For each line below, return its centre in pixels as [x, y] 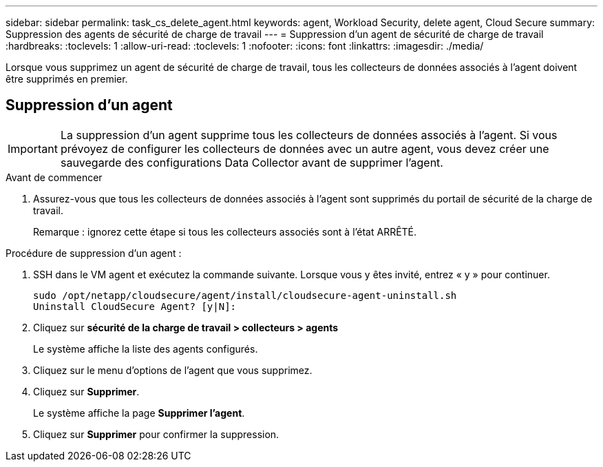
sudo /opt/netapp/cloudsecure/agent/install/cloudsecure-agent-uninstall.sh [245, 295]
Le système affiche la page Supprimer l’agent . [139, 413]
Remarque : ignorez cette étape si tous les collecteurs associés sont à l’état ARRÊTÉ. [225, 231]
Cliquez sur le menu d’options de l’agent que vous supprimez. [173, 370]
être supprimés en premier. [67, 79]
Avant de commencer [54, 177]
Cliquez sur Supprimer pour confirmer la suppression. [156, 434]
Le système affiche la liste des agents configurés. [146, 349]
